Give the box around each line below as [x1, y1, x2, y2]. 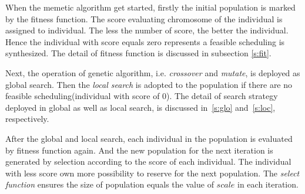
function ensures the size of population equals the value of [5, 178, 214, 190]
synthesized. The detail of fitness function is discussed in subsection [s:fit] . [5, 47, 272, 59]
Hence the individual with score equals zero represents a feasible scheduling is [5, 35, 285, 47]
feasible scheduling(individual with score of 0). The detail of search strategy [5, 90, 278, 102]
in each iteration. [237, 178, 299, 190]
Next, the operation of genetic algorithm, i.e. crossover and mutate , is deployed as [5, 66, 300, 79]
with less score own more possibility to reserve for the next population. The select [5, 166, 300, 179]
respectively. [5, 113, 49, 125]
